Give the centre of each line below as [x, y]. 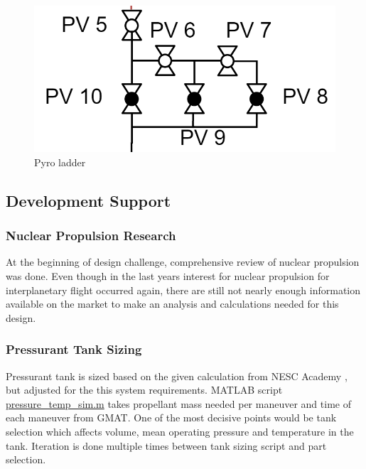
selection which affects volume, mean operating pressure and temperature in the [180, 431]
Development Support [88, 200]
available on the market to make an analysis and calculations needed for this [172, 304]
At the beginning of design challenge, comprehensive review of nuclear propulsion [183, 262]
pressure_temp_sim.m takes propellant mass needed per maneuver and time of [178, 403]
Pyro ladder [60, 162]
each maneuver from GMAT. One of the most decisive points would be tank [171, 417]
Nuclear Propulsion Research [91, 236]
